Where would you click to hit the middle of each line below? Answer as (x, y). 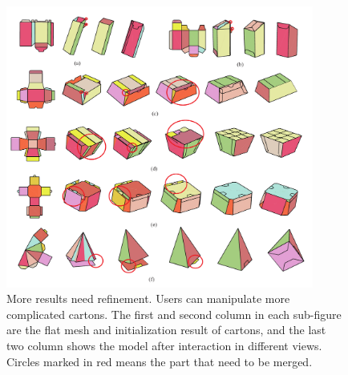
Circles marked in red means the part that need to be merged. (160, 361)
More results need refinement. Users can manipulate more (148, 298)
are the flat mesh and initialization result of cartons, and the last (166, 330)
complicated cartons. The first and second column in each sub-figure (174, 314)
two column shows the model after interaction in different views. (164, 346)
